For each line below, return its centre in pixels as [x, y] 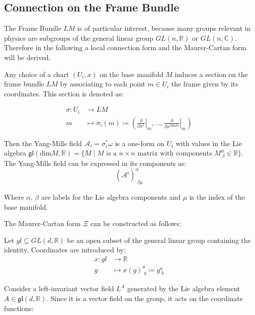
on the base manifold [131, 74]
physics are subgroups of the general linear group [79, 38]
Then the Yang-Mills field [43, 143]
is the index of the [217, 197]
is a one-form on [140, 143]
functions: [19, 308]
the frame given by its [205, 84]
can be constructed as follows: [136, 223]
